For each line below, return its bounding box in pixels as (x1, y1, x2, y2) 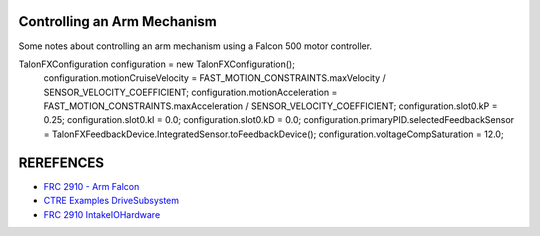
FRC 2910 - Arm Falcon (43, 180, 140, 192)
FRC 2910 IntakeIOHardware (43, 208, 161, 220)
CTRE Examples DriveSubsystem (43, 195, 180, 207)
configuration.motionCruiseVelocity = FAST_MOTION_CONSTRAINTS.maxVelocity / (43, 72, 387, 84)
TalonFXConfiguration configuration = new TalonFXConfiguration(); (18, 58, 295, 70)
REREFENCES (18, 154, 105, 171)
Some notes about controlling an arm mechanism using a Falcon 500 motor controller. (18, 40, 373, 52)
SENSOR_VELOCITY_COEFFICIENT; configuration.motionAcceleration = (43, 86, 338, 98)
